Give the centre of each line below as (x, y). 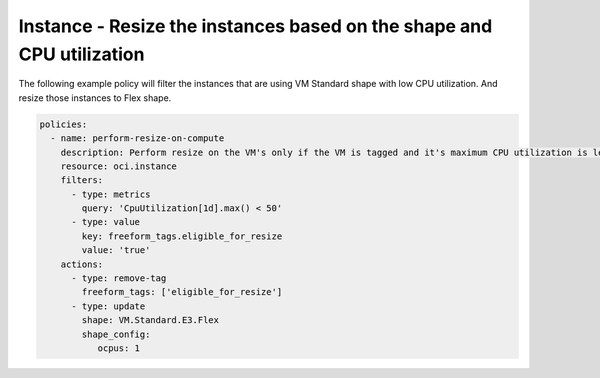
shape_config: (116, 334)
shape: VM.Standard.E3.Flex (150, 320)
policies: (63, 124)
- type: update (108, 306)
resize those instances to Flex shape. (95, 97)
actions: (82, 264)
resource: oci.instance (118, 166)
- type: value (105, 222)
